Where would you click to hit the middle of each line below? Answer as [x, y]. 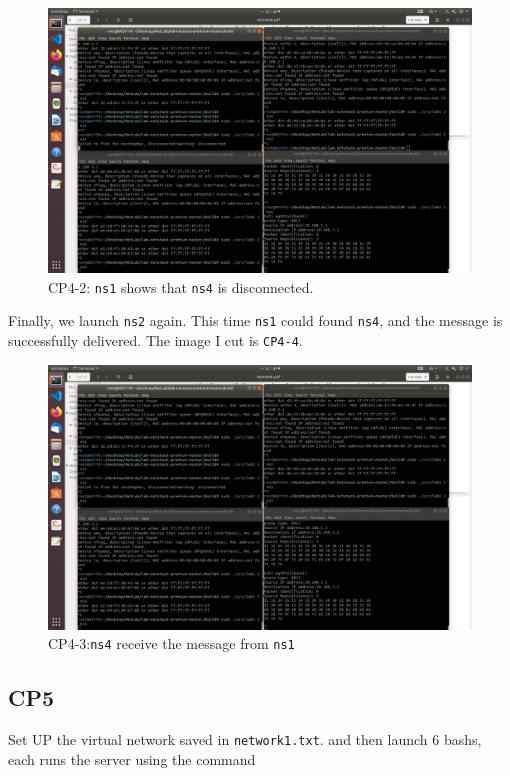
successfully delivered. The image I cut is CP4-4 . [155, 339]
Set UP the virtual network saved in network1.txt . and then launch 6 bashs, [245, 739]
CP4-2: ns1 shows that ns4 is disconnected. [181, 286]
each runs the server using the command [132, 758]
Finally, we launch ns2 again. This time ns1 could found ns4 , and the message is [255, 320]
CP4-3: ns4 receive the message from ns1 [171, 643]
